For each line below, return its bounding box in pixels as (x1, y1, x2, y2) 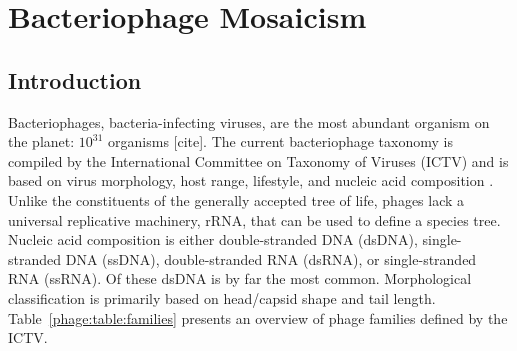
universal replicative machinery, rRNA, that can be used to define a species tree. (8, 209, 501, 230)
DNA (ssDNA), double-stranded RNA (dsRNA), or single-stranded (65, 248, 477, 269)
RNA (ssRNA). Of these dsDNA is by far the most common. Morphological (8, 268, 472, 289)
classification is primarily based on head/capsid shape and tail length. (8, 287, 436, 308)
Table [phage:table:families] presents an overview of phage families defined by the (8, 307, 508, 328)
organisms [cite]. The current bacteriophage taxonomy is (108, 131, 453, 152)
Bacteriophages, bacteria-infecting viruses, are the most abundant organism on (8, 111, 490, 132)
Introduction (8, 64, 142, 95)
